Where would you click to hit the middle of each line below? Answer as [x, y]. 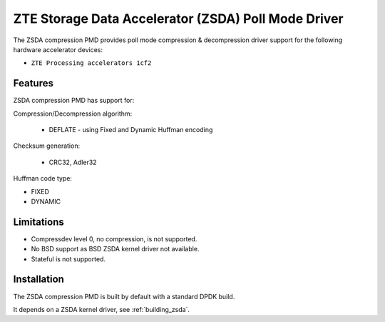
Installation [38, 280]
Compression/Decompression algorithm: [73, 114]
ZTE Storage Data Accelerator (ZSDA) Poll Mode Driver [178, 19]
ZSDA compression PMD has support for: [74, 101]
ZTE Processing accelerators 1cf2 [91, 63]
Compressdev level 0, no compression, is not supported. [114, 238]
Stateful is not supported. [68, 259]
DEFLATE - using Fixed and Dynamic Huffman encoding [131, 130]
